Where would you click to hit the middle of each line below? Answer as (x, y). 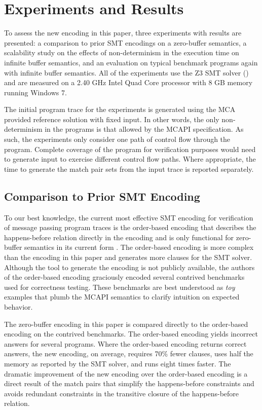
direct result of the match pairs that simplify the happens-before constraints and (129, 383)
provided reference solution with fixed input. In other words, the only (112, 119)
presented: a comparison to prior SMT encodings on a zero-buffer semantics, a (125, 42)
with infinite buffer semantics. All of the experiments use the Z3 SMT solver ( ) (126, 72)
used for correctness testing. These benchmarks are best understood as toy (120, 287)
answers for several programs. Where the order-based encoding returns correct (125, 343)
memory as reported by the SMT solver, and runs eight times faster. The (118, 363)
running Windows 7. (35, 92)
